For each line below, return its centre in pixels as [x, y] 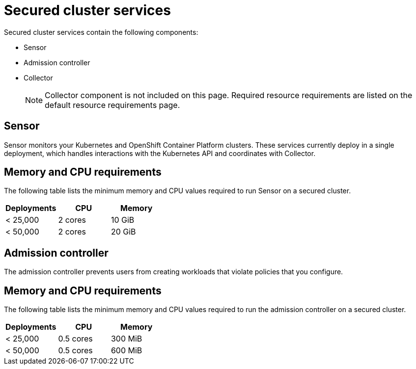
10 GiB [123, 220]
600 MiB [126, 351]
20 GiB [123, 232]
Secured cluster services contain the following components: [101, 32]
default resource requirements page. [112, 105]
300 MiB [126, 339]
